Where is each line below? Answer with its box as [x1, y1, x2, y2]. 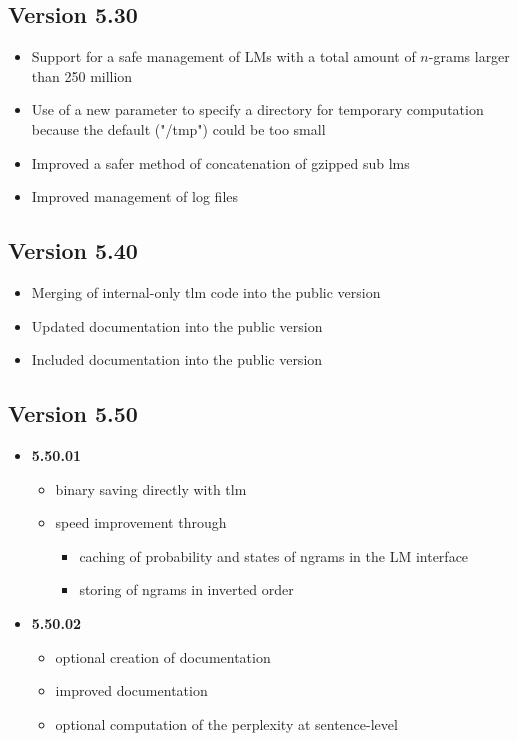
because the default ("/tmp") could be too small [31, 118, 326, 139]
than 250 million [31, 65, 133, 86]
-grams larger [428, 46, 510, 67]
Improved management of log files [31, 186, 239, 207]
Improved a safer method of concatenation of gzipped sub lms [31, 152, 410, 173]
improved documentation [55, 680, 208, 701]
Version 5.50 [8, 398, 138, 429]
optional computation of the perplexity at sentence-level [55, 713, 398, 734]
